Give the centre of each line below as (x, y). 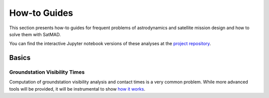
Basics (20, 58)
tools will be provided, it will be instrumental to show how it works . (77, 89)
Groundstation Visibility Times (47, 72)
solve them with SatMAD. (35, 34)
